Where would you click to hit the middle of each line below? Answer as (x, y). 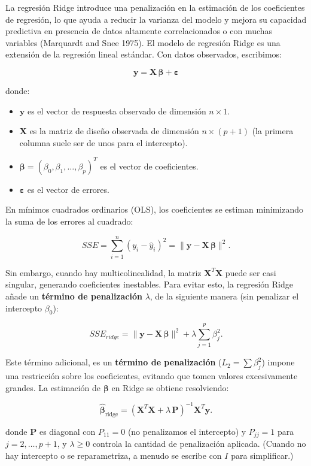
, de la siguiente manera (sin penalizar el (224, 296)
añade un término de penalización (74, 296)
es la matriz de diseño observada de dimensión (114, 131)
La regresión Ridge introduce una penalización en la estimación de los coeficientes (155, 7)
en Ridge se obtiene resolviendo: (170, 387)
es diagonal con (67, 431)
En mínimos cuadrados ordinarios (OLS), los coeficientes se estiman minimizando (155, 209)
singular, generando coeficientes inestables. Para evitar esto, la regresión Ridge (149, 284)
